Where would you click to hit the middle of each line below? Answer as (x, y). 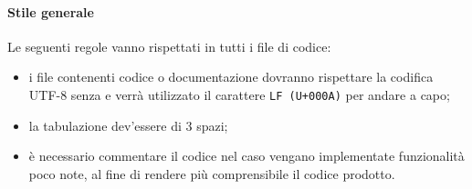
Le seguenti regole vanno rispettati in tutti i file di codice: (169, 46)
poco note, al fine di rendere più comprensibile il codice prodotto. (212, 173)
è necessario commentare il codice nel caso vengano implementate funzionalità (246, 156)
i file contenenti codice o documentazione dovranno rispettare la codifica (231, 77)
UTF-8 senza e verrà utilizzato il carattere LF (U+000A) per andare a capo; (239, 94)
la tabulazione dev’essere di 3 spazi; (128, 125)
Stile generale (51, 11)
